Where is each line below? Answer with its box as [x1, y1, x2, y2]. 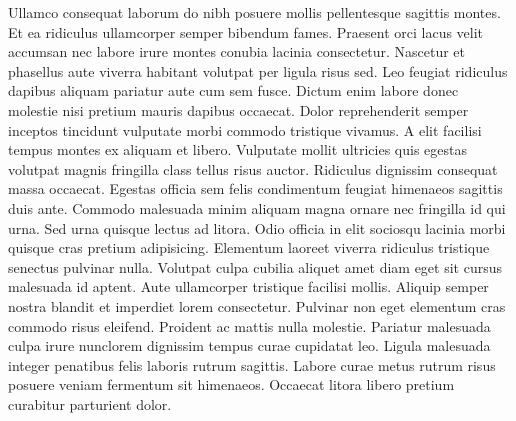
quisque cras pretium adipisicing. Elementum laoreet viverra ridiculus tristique [8, 237, 490, 258]
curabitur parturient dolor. [8, 393, 172, 414]
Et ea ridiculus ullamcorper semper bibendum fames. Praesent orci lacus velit [8, 21, 484, 42]
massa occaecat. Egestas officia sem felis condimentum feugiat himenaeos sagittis [8, 178, 503, 199]
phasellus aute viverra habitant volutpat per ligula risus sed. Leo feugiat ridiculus [8, 60, 508, 81]
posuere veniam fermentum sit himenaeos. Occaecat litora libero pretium [8, 374, 455, 395]
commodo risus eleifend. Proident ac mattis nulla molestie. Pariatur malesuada [8, 315, 491, 336]
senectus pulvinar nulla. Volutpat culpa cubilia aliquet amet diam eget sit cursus [8, 256, 502, 277]
